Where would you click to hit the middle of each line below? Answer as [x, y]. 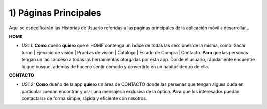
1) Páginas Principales [55, 13]
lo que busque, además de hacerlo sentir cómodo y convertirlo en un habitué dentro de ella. [115, 66]
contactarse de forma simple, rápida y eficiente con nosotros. [84, 98]
